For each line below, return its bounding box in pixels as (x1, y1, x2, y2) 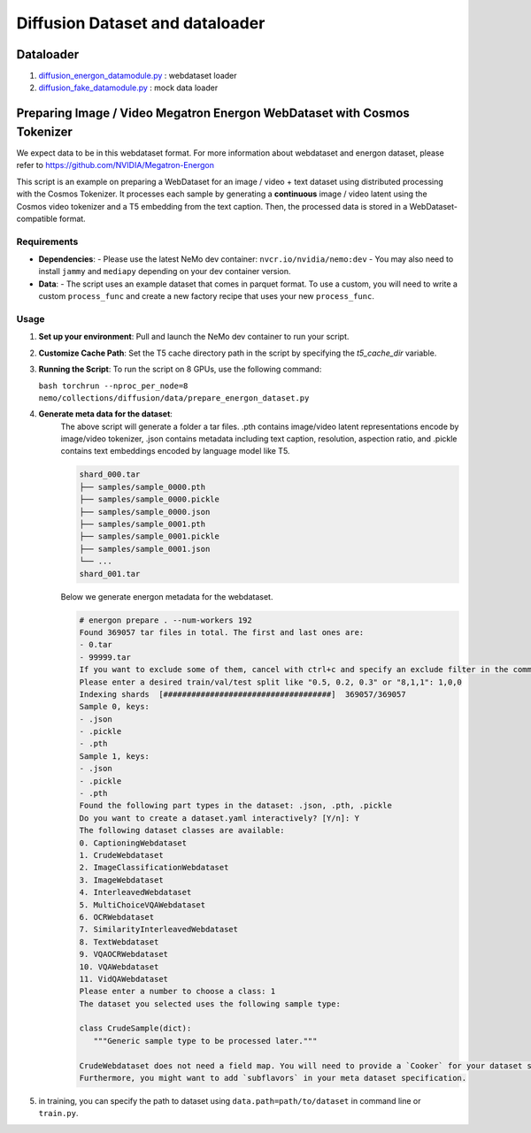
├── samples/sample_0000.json (79, 507, 211, 517)
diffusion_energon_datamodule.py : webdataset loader (38, 71, 238, 81)
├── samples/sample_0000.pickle (79, 494, 220, 504)
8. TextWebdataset (79, 937, 159, 946)
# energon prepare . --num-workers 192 (79, 615, 252, 625)
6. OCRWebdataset (79, 912, 155, 922)
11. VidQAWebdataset (79, 974, 168, 984)
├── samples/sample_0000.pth (79, 482, 206, 492)
